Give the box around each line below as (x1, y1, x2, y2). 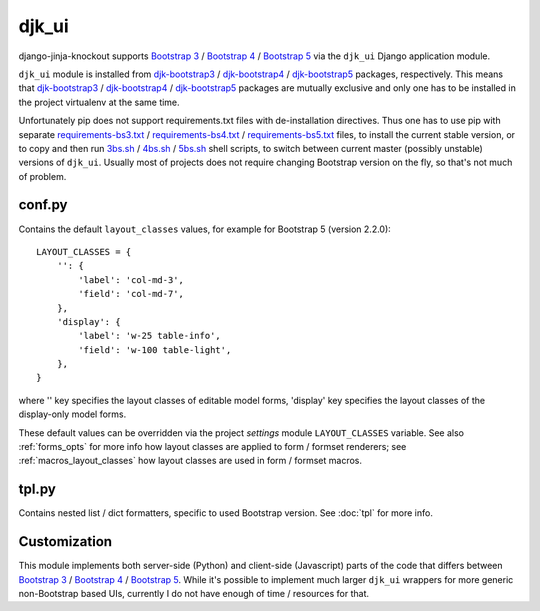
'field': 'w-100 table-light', (78, 344, 232, 355)
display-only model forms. (18, 408, 127, 420)
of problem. (18, 170, 67, 182)
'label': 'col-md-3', (78, 274, 185, 285)
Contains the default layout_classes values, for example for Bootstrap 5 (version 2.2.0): (18, 223, 392, 235)
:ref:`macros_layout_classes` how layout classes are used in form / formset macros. (18, 455, 362, 467)
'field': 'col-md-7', (78, 288, 185, 300)
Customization (18, 533, 113, 550)
